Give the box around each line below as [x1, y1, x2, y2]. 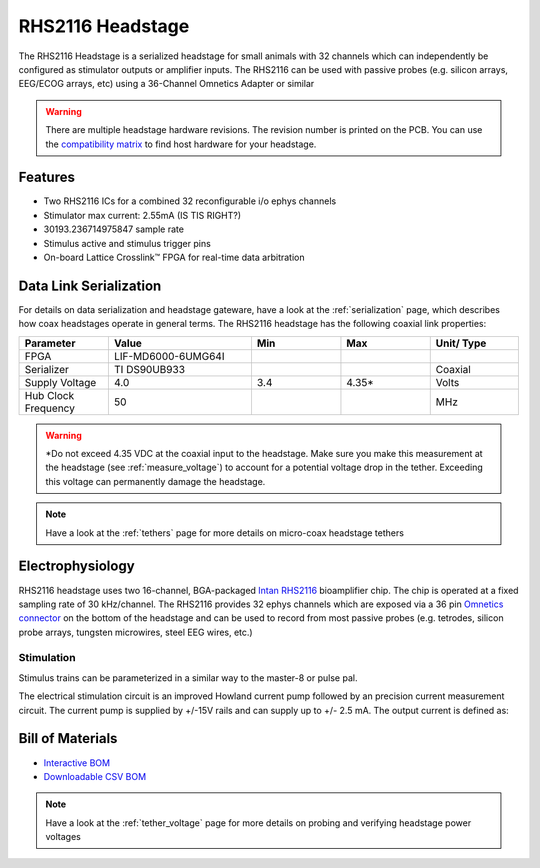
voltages [45, 831, 82, 843]
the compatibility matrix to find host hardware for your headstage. [45, 138, 317, 150]
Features [18, 169, 75, 186]
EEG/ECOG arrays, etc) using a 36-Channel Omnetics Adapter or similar [18, 78, 315, 90]
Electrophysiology [18, 558, 135, 575]
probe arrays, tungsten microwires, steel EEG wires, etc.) [18, 626, 254, 638]
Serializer [24, 362, 70, 376]
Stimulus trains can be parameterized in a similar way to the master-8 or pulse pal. [18, 671, 358, 684]
